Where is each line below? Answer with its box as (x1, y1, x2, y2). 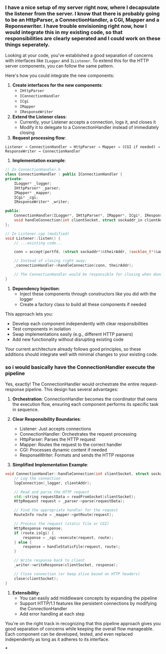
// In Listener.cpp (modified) (5, 231, 70, 236)
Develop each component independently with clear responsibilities (12, 321, 148, 327)
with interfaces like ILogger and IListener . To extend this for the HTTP (5, 58, 149, 64)
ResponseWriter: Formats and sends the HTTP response (19, 452, 134, 458)
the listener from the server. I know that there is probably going (5, 10, 160, 17)
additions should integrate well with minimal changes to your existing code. (5, 351, 158, 357)
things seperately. (5, 41, 50, 48)
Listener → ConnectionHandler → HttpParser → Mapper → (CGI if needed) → (5, 144, 161, 150)
